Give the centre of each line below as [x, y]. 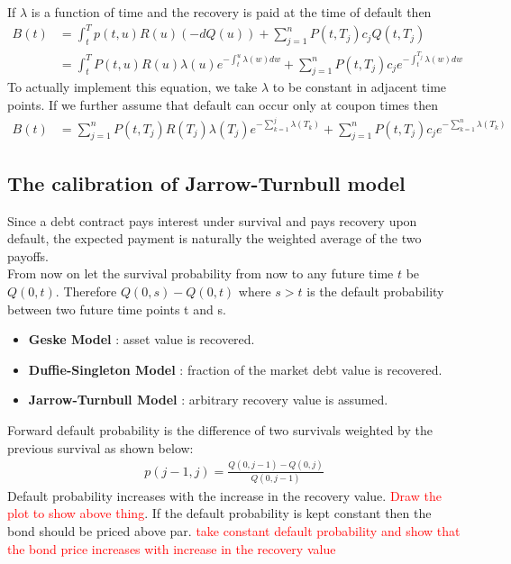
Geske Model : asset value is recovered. [141, 339]
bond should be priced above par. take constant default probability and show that [234, 531]
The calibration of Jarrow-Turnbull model [206, 182]
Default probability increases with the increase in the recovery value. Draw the [224, 495]
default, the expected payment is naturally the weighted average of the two [214, 238]
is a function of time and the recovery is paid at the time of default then [231, 12]
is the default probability [375, 291]
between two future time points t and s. [117, 309]
